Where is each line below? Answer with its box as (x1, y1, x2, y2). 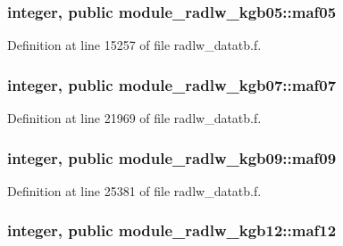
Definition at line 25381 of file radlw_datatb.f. (7, 181, 262, 200)
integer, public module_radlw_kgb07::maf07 (7, 73, 337, 95)
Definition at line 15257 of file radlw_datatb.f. (7, 36, 262, 54)
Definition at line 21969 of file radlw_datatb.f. (7, 109, 262, 127)
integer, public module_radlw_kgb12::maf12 (7, 219, 337, 242)
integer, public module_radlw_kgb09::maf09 (7, 146, 337, 168)
